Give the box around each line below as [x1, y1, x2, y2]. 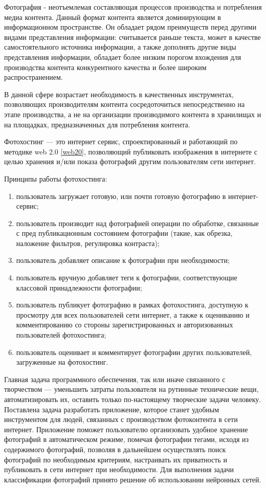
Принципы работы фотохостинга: [4, 173, 107, 184]
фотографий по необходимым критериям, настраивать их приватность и [4, 454, 227, 464]
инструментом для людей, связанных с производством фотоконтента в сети [4, 414, 238, 425]
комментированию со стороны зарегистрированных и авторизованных [16, 319, 233, 330]
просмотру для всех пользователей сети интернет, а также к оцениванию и [16, 309, 250, 320]
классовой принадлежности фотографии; [16, 282, 142, 293]
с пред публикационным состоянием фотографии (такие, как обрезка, [16, 228, 233, 238]
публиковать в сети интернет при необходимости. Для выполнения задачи [4, 464, 234, 475]
